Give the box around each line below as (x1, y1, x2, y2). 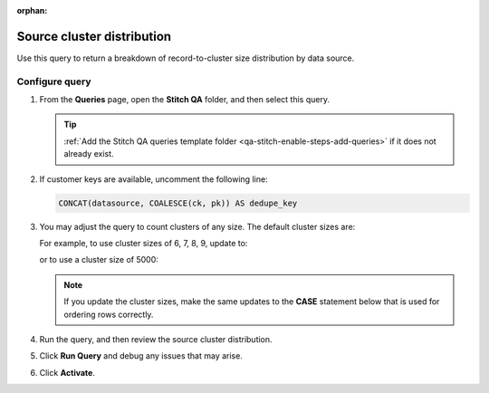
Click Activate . (39, 367, 95, 378)
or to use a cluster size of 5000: (39, 254, 158, 265)
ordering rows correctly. (63, 309, 154, 320)
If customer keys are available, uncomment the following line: (39, 173, 268, 185)
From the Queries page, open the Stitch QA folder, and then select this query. (39, 94, 331, 105)
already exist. (63, 149, 114, 159)
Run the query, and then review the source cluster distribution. (39, 333, 273, 344)
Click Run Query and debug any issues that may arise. (39, 350, 244, 361)
